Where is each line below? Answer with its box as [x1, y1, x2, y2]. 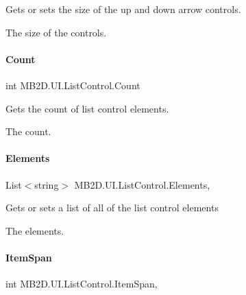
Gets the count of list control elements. [5, 101, 169, 115]
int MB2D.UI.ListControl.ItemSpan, [5, 276, 158, 291]
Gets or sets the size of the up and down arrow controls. [5, 2, 241, 16]
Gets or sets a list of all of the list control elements [5, 200, 219, 215]
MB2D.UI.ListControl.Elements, [74, 177, 210, 191]
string [34, 177, 59, 191]
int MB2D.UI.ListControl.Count [5, 78, 140, 92]
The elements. [5, 223, 64, 237]
